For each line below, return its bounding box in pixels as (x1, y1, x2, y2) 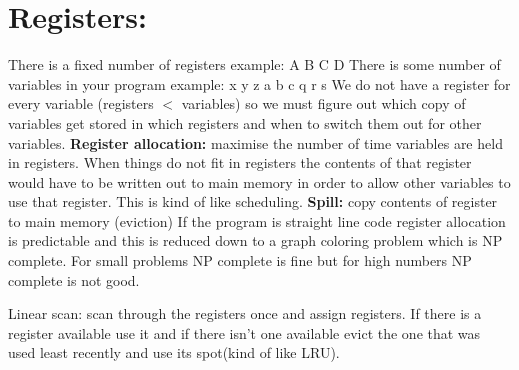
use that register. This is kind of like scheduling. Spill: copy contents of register (8, 191, 498, 212)
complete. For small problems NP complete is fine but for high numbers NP (8, 250, 472, 271)
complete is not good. (8, 269, 140, 290)
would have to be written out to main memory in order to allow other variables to (8, 171, 511, 192)
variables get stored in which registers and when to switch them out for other (8, 112, 482, 133)
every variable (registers (8, 93, 154, 114)
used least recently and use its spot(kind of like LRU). (8, 342, 340, 363)
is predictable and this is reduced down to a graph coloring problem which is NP (8, 230, 503, 251)
